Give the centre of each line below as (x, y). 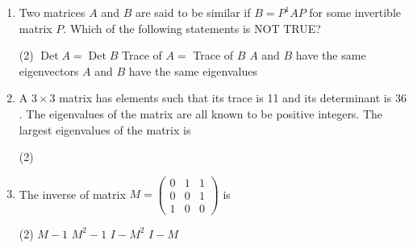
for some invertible (355, 12)
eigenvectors (49, 70)
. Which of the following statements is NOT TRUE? (192, 28)
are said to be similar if (193, 12)
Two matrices (52, 12)
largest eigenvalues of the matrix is (105, 129)
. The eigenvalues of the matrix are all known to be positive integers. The (201, 113)
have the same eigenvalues (193, 70)
